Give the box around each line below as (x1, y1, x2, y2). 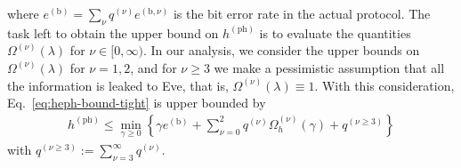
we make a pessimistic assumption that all (214, 58, 445, 76)
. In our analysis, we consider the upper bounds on (142, 41, 420, 60)
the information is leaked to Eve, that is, (7, 76, 229, 94)
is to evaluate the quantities (259, 23, 411, 42)
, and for (130, 58, 177, 76)
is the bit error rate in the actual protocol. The (173, 4, 431, 22)
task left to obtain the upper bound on (7, 23, 219, 42)
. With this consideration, (314, 76, 455, 94)
